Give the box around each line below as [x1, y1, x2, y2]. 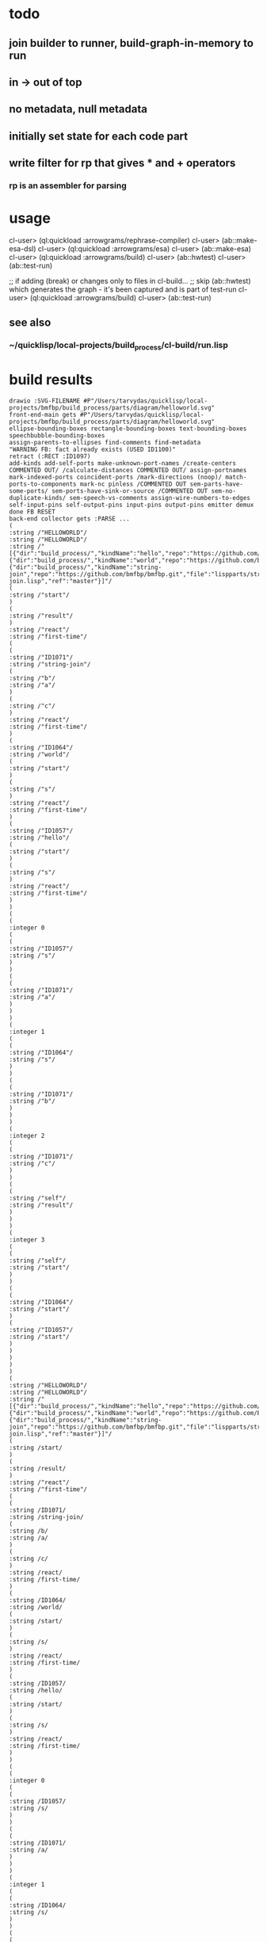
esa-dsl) [9, 244, 36, 254]
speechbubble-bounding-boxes [9, 431, 105, 440]
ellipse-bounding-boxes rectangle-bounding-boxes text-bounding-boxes [9, 425, 247, 433]
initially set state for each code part [9, 129, 189, 143]
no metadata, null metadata [9, 102, 147, 116]
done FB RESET [9, 508, 56, 516]
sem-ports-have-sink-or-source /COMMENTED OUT [51, 486, 208, 495]
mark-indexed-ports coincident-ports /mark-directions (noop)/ [9, 473, 223, 481]
